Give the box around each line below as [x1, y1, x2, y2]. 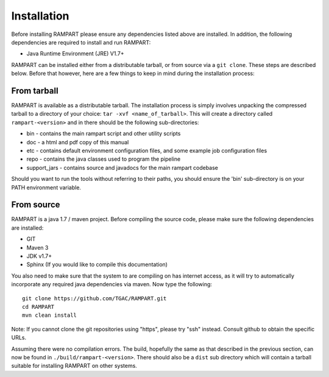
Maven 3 [26, 244, 49, 251]
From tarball [11, 85, 58, 96]
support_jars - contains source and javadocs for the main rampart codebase [26, 164, 219, 171]
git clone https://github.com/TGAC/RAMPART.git [22, 295, 167, 301]
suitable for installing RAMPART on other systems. [11, 362, 137, 370]
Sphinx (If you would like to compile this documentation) [26, 261, 168, 268]
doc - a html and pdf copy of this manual [26, 138, 129, 146]
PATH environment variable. [11, 183, 82, 191]
